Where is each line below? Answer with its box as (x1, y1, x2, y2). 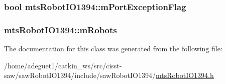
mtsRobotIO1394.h (156, 70, 214, 80)
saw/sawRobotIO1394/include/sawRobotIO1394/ (4, 70, 156, 80)
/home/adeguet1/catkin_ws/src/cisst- (4, 60, 122, 70)
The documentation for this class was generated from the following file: (4, 43, 222, 54)
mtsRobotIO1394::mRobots (4, 23, 117, 36)
